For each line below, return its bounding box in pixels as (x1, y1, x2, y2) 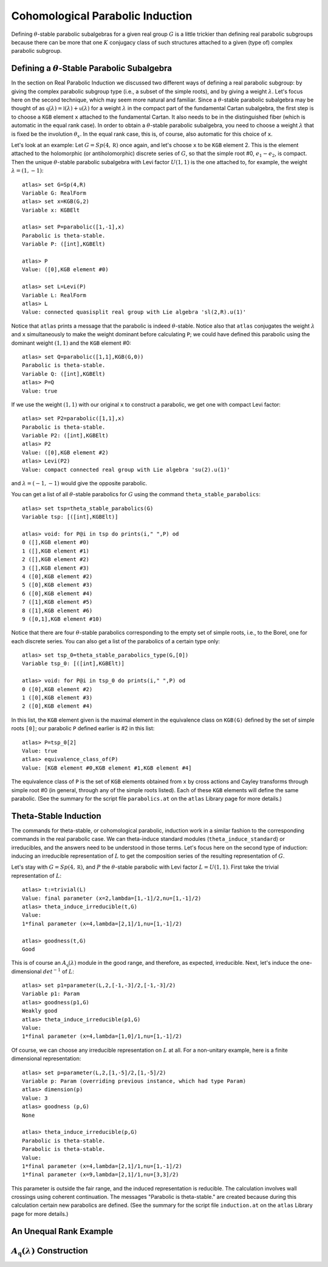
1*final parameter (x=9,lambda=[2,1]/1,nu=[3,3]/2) (22, 1171, 179, 1178)
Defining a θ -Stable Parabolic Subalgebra (11, 63, 173, 74)
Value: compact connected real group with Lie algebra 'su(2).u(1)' (22, 466, 230, 473)
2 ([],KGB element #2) (22, 556, 90, 563)
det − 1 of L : (43, 967, 75, 975)
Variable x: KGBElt (22, 207, 80, 213)
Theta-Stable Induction (11, 810, 101, 821)
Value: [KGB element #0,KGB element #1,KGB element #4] (22, 764, 192, 772)
